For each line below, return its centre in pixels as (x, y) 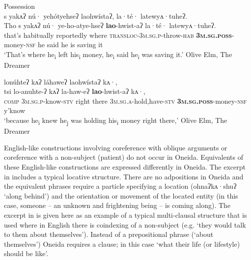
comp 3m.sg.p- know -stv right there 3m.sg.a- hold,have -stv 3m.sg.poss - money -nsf (125, 101)
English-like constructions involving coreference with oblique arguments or (116, 147)
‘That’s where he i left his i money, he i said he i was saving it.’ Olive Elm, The (118, 55)
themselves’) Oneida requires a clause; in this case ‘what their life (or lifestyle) (122, 244)
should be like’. (26, 253)
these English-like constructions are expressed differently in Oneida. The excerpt (125, 166)
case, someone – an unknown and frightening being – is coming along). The (117, 205)
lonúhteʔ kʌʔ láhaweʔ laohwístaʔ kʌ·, (61, 81)
